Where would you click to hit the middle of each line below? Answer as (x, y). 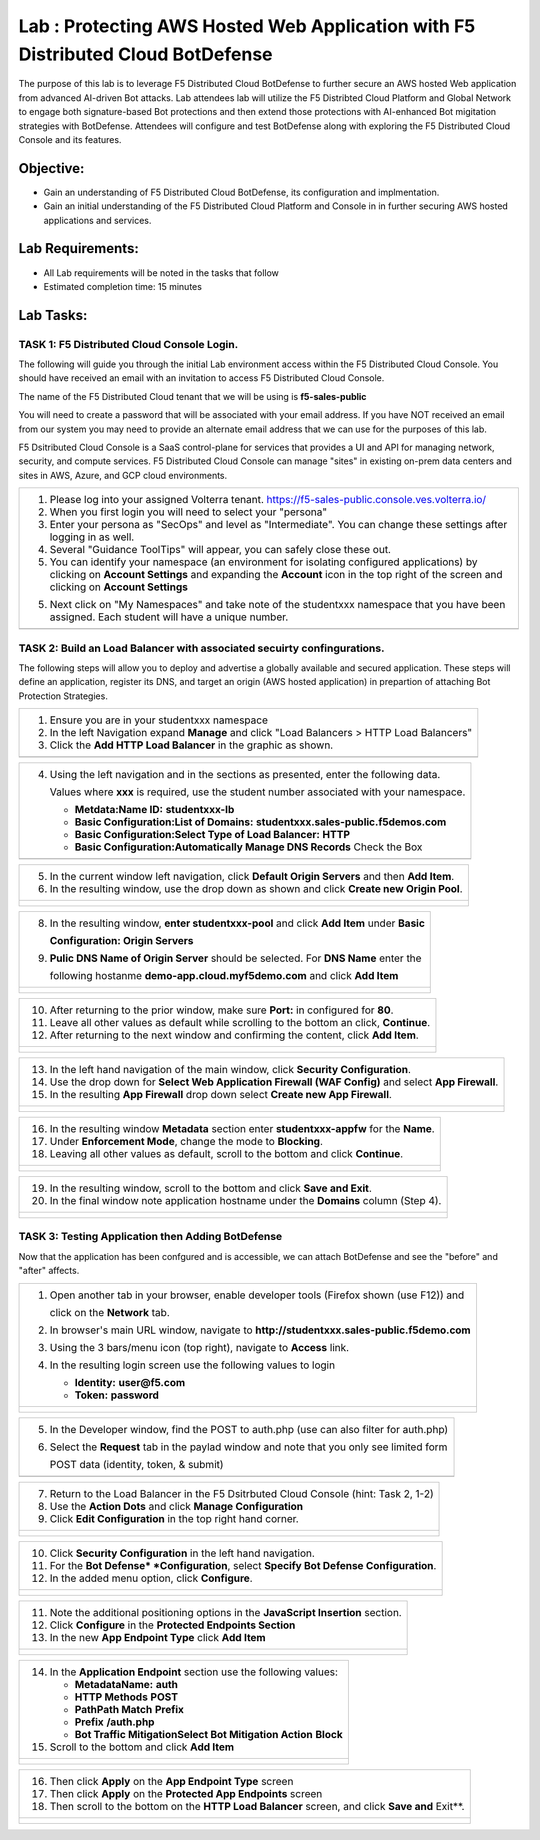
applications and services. (97, 220)
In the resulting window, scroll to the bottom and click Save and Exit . (210, 1188)
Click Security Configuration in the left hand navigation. (182, 1553)
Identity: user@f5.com (130, 1382)
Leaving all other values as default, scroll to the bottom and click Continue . (226, 1154)
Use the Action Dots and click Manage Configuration (176, 1506)
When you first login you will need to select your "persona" (188, 512)
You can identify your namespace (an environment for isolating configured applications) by (263, 562)
